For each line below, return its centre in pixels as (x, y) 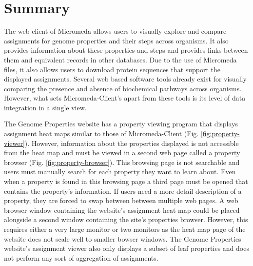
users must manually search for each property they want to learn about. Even (120, 172)
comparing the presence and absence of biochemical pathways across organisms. (123, 88)
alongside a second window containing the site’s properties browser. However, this (126, 219)
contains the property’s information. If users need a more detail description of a (123, 191)
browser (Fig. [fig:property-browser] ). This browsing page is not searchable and (122, 162)
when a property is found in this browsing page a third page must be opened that (126, 181)
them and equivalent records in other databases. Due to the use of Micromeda (120, 59)
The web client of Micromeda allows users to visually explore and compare (115, 31)
